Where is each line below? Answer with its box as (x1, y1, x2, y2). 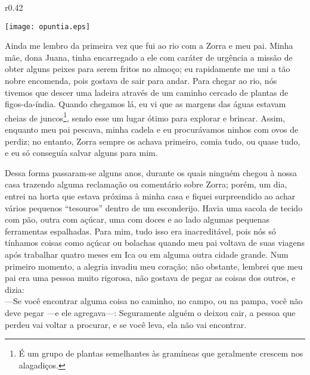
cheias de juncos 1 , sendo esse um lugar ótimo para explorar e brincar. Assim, (5, 110, 286, 124)
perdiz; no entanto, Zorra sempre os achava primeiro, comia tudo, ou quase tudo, (5, 135, 300, 147)
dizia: (5, 283, 24, 295)
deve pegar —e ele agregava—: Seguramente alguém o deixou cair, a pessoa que (5, 306, 296, 318)
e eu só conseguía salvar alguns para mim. (5, 146, 158, 159)
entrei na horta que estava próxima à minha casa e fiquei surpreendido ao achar (5, 190, 296, 202)
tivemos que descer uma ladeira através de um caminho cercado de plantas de (5, 86, 289, 98)
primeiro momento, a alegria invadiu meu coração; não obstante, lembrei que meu (5, 260, 303, 272)
